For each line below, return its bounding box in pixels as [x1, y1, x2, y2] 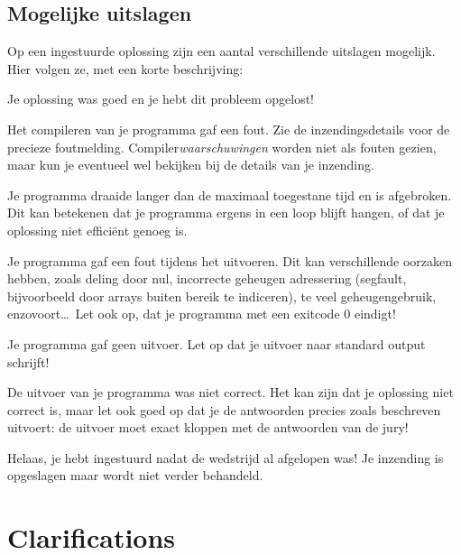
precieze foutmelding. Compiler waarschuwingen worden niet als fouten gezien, [7, 137, 437, 156]
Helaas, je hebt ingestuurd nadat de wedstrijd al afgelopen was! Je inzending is [7, 448, 444, 467]
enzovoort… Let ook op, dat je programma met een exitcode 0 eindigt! [7, 304, 396, 323]
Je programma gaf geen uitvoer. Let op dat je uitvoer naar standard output [7, 334, 426, 353]
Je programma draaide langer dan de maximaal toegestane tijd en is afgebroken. [7, 185, 452, 204]
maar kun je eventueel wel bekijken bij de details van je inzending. [7, 155, 374, 174]
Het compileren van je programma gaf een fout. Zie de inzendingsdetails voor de [7, 119, 450, 138]
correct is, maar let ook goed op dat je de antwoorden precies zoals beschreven [7, 400, 441, 419]
